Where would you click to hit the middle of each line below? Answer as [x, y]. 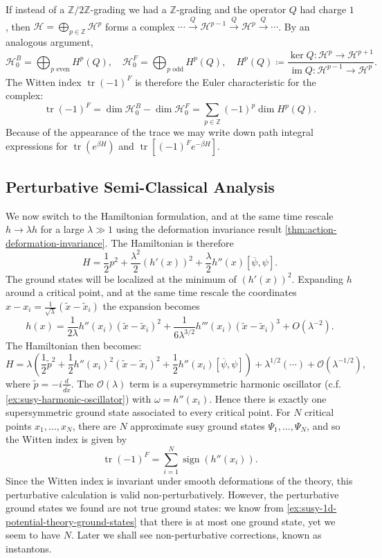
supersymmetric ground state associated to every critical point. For [148, 412]
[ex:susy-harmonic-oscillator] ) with [79, 398]
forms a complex [140, 26]
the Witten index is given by [66, 439]
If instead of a [35, 9]
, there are [94, 425]
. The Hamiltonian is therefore [169, 242]
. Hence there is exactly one [268, 398]
